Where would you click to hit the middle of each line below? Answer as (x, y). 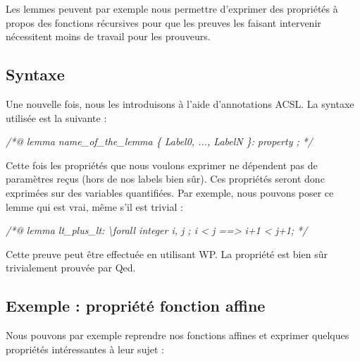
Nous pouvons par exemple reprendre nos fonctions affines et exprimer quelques (178, 335)
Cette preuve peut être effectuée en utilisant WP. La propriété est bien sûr (167, 253)
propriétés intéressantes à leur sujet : (85, 349)
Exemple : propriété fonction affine (136, 306)
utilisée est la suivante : (56, 117)
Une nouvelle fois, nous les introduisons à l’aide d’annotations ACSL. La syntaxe (180, 103)
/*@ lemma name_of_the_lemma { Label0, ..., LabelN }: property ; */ (159, 141)
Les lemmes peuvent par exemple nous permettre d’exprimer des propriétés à (172, 8)
